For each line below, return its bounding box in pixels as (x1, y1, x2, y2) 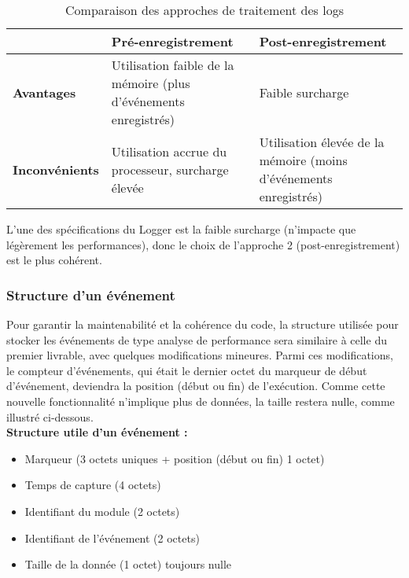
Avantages (13, 83, 76, 101)
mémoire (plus (111, 74, 190, 92)
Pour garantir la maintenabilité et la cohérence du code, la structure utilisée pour (6, 316, 399, 332)
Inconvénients (13, 160, 99, 179)
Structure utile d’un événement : (6, 424, 188, 440)
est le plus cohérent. (6, 252, 102, 268)
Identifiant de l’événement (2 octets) (24, 529, 200, 546)
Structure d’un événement (6, 285, 175, 304)
